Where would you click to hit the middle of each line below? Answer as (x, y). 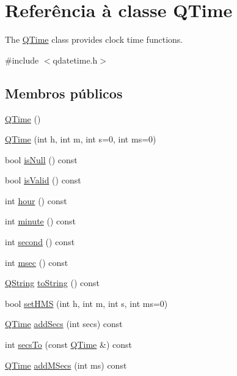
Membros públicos (64, 93)
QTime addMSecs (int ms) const (66, 365)
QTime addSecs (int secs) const (64, 324)
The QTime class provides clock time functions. (94, 39)
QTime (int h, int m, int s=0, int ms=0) (81, 139)
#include (22, 60)
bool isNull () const (41, 159)
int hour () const (36, 200)
